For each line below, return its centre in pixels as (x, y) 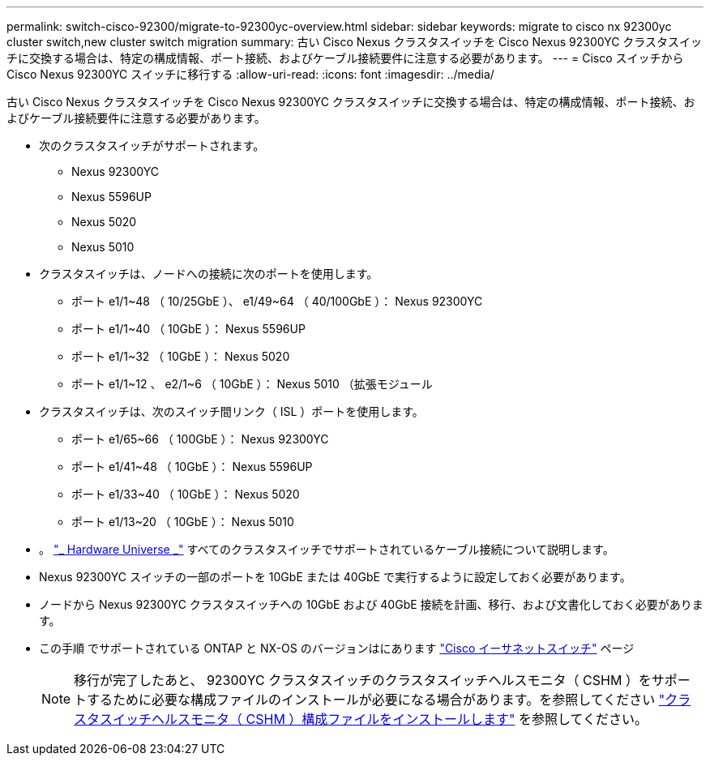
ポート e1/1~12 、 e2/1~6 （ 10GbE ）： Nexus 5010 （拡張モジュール (252, 384)
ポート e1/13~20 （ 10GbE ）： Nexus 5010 (183, 522)
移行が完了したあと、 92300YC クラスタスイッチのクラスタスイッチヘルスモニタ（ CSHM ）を (363, 680)
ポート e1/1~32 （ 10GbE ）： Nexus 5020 (181, 356)
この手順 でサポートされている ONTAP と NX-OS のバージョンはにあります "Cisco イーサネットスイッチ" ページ (337, 648)
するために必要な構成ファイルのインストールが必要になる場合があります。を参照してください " (376, 700)
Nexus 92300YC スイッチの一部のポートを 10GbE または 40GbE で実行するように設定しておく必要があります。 (335, 577)
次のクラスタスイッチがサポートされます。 (152, 146)
